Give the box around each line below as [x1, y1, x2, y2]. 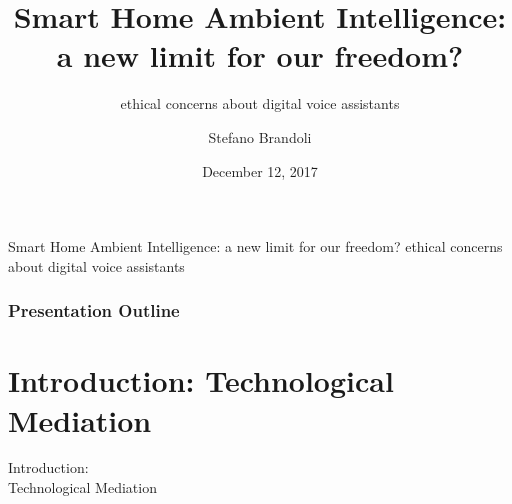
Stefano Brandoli [208, 126, 312, 147]
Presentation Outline [8, 298, 180, 323]
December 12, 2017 [202, 160, 318, 181]
